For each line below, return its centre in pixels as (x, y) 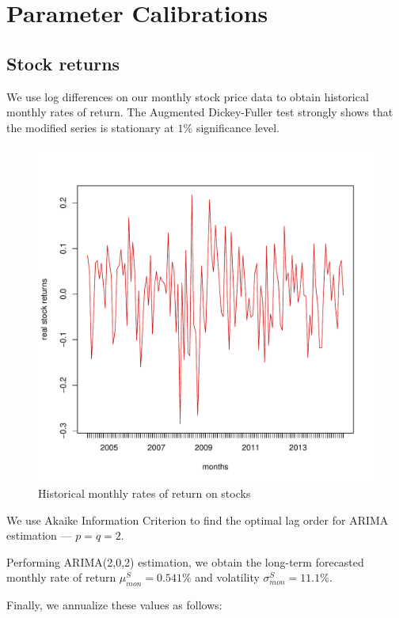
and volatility (227, 577)
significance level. (237, 127)
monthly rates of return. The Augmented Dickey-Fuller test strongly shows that (200, 112)
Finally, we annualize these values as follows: (114, 605)
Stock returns (63, 63)
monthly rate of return (61, 577)
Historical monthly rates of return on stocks (144, 493)
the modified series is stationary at (90, 127)
